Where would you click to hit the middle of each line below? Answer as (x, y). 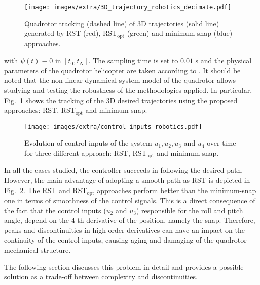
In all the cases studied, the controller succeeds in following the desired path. (124, 170)
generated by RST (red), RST (71, 33)
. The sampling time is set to (133, 60)
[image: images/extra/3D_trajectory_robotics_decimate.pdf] (128, 7)
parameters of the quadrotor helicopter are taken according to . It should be (122, 70)
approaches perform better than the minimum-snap (177, 190)
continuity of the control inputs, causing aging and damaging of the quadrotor (125, 240)
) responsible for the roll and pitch (190, 210)
